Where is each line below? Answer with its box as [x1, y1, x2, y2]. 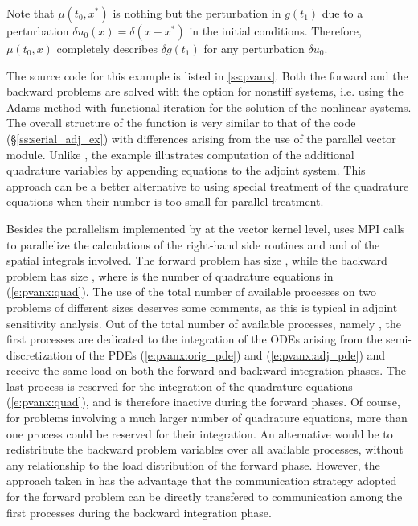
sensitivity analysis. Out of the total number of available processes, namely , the [6, 314, 401, 331]
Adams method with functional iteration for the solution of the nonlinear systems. [6, 98, 412, 115]
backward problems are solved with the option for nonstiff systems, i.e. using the [6, 83, 404, 100]
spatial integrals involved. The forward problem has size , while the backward [6, 252, 387, 269]
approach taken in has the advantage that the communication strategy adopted [6, 472, 397, 489]
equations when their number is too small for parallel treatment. [6, 193, 324, 210]
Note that [6, 5, 55, 21]
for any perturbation [203, 40, 305, 56]
